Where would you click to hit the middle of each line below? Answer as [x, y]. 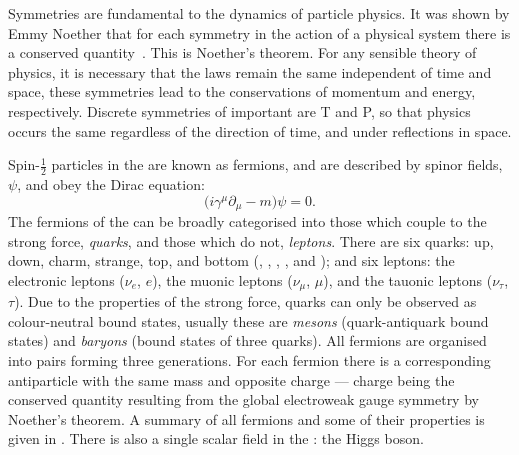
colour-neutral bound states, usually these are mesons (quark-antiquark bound [248, 320]
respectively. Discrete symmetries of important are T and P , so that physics [239, 110]
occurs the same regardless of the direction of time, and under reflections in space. [260, 130]
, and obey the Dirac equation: [111, 183]
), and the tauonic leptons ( [408, 279]
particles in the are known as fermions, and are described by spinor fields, [277, 164]
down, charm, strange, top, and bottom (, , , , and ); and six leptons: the [231, 260]
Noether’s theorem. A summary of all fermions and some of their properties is [246, 418]
